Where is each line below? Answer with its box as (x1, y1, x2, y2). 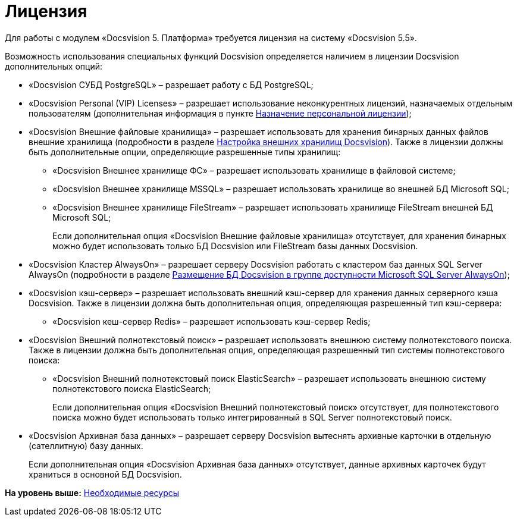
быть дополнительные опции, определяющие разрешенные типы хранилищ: (29, 146, 341, 157)
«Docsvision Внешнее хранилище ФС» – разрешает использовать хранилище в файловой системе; (52, 165, 456, 175)
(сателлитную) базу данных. (29, 440, 143, 451)
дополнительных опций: (5, 61, 102, 71)
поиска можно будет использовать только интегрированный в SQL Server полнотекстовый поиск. (52, 412, 452, 422)
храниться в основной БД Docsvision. (29, 469, 182, 479)
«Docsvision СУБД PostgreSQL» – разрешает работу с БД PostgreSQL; (29, 79, 314, 90)
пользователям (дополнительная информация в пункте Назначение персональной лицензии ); (29, 108, 412, 118)
